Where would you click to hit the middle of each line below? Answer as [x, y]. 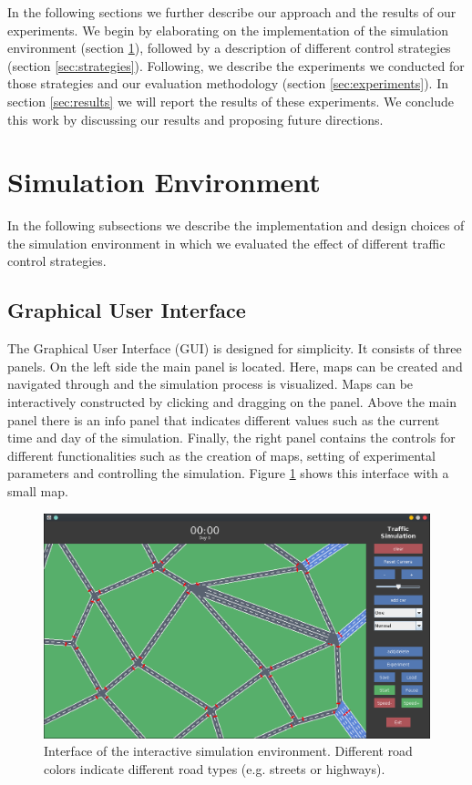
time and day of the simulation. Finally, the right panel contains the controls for [231, 438]
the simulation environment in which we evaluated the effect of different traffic [226, 243]
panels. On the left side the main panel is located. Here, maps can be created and [235, 366]
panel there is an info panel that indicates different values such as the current [224, 419]
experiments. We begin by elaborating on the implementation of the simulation [228, 30]
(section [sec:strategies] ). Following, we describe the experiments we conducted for [236, 65]
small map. [38, 491]
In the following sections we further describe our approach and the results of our [232, 12]
